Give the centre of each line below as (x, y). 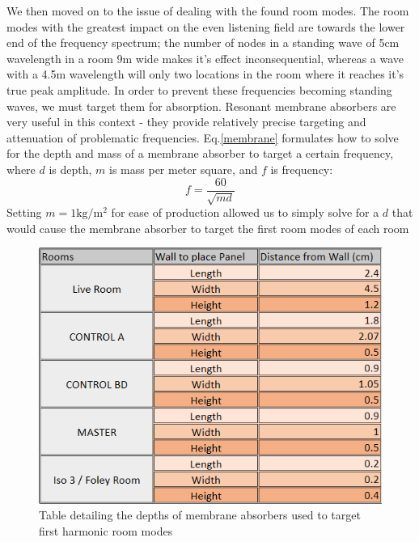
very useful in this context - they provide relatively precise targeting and (186, 122)
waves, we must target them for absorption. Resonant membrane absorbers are (201, 106)
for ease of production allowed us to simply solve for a (245, 212)
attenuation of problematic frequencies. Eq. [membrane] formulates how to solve (203, 137)
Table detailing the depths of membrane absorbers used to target (200, 515)
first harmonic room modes (106, 530)
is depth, (70, 169)
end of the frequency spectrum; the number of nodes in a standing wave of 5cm (203, 42)
